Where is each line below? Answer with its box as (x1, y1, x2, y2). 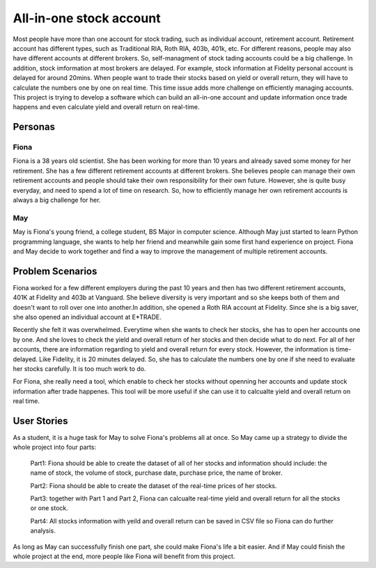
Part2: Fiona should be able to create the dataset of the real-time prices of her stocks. (30, 481, 278, 490)
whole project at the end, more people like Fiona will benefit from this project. (13, 552, 235, 560)
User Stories (13, 415, 68, 427)
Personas (13, 121, 56, 133)
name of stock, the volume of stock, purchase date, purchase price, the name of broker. (30, 468, 283, 477)
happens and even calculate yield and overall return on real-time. (13, 103, 200, 111)
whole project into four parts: (13, 443, 97, 452)
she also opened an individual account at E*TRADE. (13, 313, 162, 321)
